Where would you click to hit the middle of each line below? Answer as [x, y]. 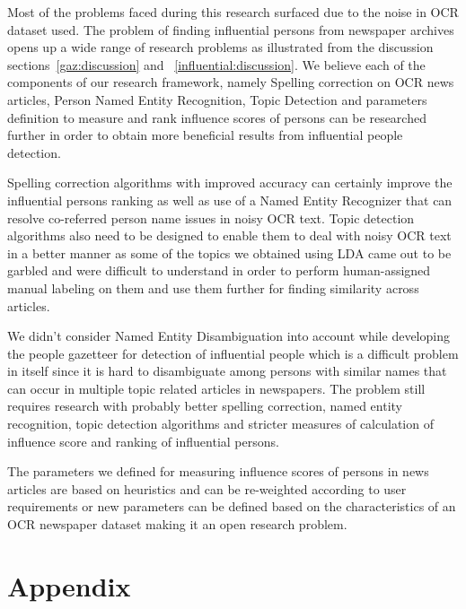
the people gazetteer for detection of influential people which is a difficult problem [233, 353]
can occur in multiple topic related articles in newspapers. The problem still [216, 388]
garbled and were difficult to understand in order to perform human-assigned [219, 270]
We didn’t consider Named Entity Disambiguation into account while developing [229, 336]
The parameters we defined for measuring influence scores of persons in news [218, 471]
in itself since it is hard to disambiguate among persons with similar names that [227, 371]
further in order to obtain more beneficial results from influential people [205, 135]
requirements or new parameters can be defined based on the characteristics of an [232, 506]
